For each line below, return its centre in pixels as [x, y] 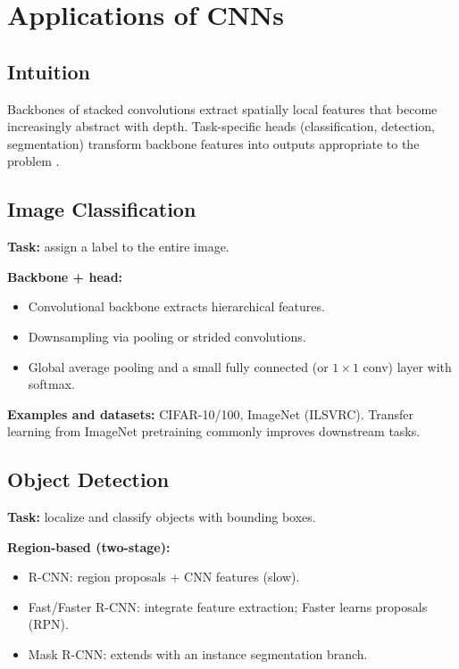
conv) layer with [407, 366]
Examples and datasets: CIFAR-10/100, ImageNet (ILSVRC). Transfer [211, 413]
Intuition [49, 71]
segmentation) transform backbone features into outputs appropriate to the [213, 143]
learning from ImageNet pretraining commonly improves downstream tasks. [214, 431]
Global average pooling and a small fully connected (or [178, 366]
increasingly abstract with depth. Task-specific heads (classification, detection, [221, 126]
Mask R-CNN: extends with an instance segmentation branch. [198, 654]
